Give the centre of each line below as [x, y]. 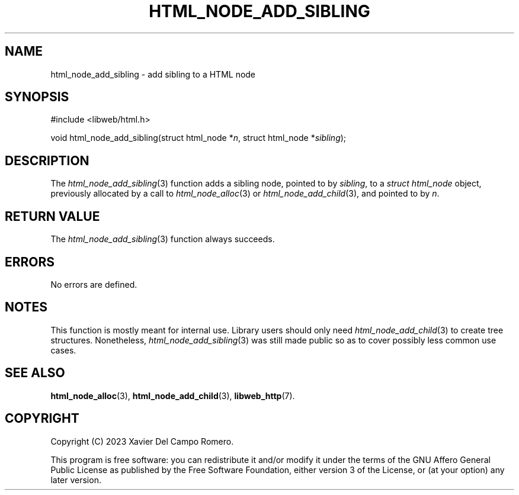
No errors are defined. [94, 284]
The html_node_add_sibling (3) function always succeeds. [163, 239]
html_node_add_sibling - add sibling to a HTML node [153, 74]
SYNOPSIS [37, 97]
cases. [63, 350]
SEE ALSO [35, 373]
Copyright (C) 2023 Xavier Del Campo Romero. [142, 441]
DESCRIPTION [47, 160]
